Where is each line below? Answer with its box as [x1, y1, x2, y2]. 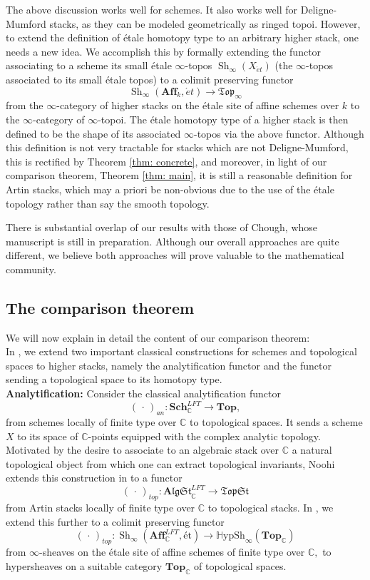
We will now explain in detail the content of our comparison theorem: [6, 330, 310, 345]
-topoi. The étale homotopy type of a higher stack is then [98, 111, 349, 126]
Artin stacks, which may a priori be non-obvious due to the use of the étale [6, 181, 334, 196]
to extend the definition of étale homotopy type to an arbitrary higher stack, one [6, 30, 359, 45]
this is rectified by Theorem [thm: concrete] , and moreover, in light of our [6, 153, 327, 168]
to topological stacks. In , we [207, 500, 334, 515]
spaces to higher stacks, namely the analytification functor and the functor [6, 357, 332, 372]
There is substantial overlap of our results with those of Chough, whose [6, 220, 318, 235]
